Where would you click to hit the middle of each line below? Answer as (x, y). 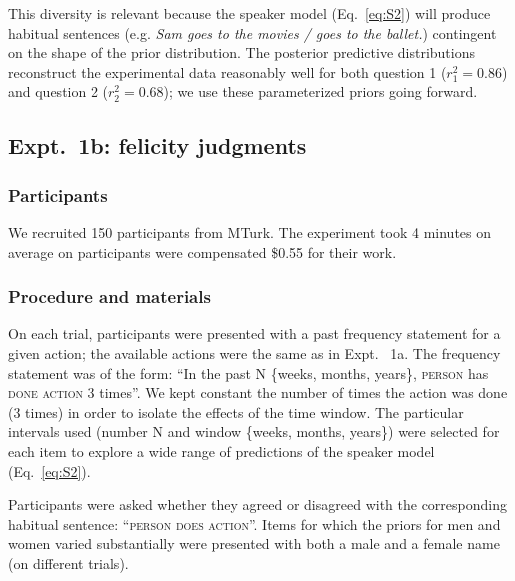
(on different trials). (68, 562)
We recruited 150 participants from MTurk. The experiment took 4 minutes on (250, 231)
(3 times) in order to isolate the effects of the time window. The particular (236, 411)
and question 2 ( (58, 91)
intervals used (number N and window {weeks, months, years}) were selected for (254, 431)
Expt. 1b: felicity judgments (157, 145)
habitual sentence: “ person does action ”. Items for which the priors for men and (254, 523)
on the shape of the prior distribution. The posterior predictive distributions (242, 52)
